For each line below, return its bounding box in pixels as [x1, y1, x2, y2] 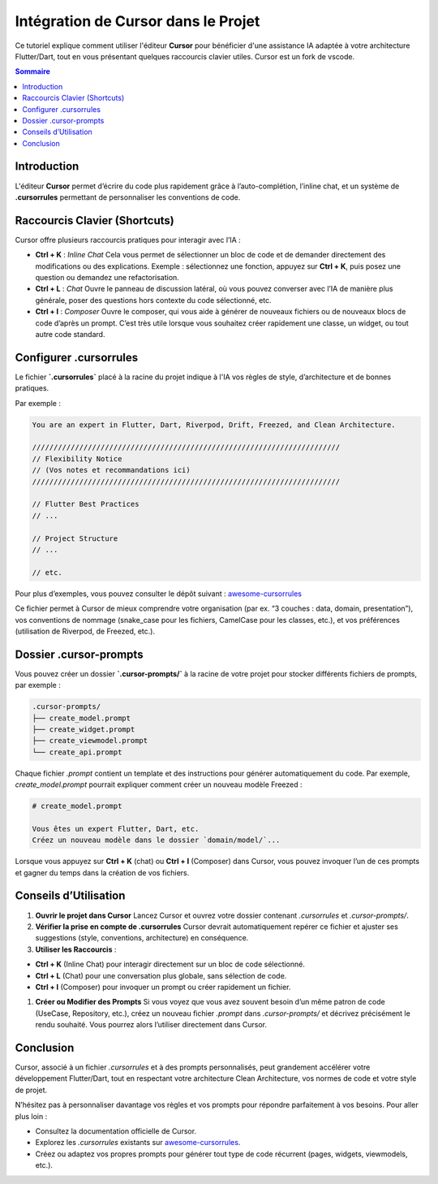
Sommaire [15, 67, 50, 76]
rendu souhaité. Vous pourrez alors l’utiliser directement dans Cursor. [35, 1020, 268, 1030]
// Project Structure [32, 534, 118, 543]
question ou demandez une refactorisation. [35, 273, 180, 283]
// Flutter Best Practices [32, 499, 140, 509]
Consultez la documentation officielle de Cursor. [35, 1126, 197, 1136]
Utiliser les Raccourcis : [35, 944, 117, 954]
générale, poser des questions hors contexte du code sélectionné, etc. [35, 295, 272, 305]
